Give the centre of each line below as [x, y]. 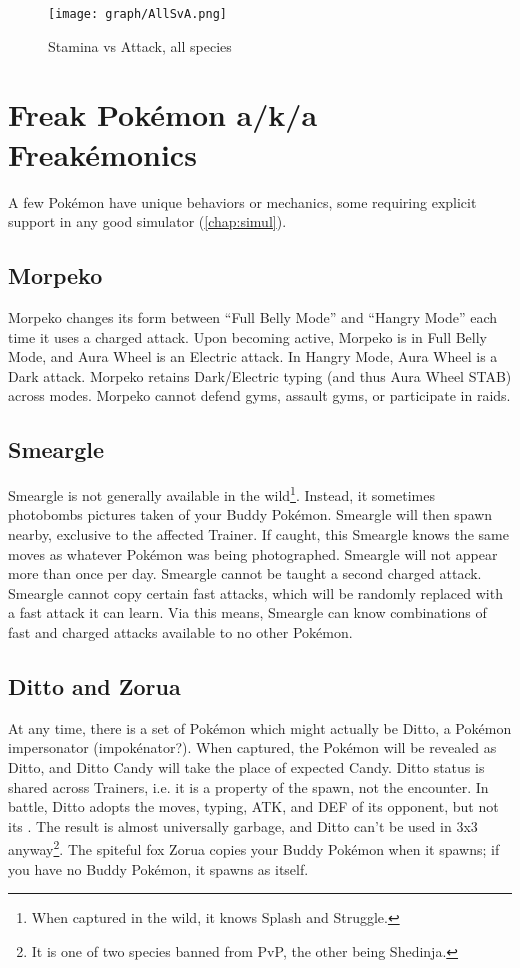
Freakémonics [102, 153]
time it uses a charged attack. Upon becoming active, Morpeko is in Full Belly [248, 336]
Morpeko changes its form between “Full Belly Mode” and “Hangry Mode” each [253, 316]
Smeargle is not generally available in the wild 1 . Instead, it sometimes [221, 493]
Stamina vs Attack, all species [140, 45]
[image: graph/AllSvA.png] [137, 14]
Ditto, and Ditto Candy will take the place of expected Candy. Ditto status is [246, 766]
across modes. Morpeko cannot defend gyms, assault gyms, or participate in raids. [259, 395]
